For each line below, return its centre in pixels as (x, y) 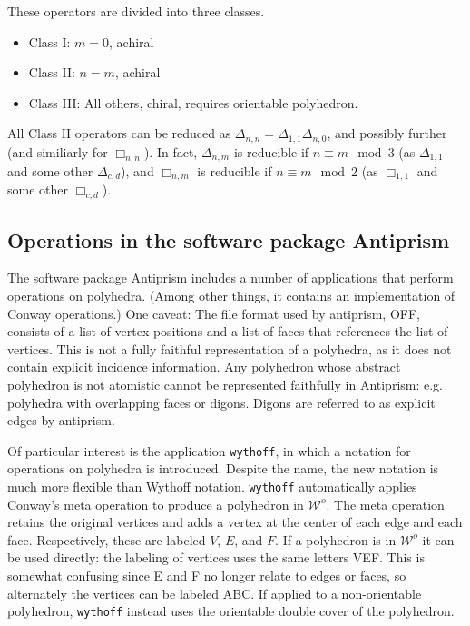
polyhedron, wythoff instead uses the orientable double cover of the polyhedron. (231, 611)
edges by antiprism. (61, 420)
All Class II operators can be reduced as (119, 133)
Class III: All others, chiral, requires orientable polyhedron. (193, 102)
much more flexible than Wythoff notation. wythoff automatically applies (212, 487)
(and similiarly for (58, 151)
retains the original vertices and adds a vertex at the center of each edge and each (235, 522)
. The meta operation (385, 504)
